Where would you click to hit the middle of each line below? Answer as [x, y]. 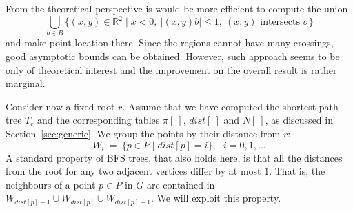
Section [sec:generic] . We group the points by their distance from [143, 133]
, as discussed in [299, 120]
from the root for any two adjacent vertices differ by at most [133, 171]
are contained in [181, 184]
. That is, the [297, 171]
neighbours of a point [51, 184]
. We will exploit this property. [216, 198]
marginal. [26, 83]
